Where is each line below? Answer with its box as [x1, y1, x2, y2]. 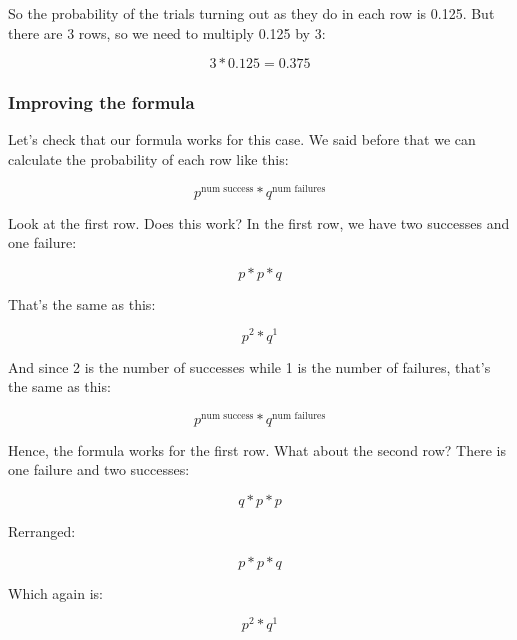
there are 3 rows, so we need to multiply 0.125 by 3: [8, 22, 326, 43]
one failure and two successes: [8, 459, 190, 480]
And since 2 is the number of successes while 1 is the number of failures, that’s [8, 356, 491, 377]
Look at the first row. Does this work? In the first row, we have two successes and [8, 212, 510, 233]
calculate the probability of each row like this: [8, 149, 289, 169]
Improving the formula [8, 90, 195, 115]
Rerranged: [8, 520, 76, 541]
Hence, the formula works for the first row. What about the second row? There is [8, 439, 506, 460]
